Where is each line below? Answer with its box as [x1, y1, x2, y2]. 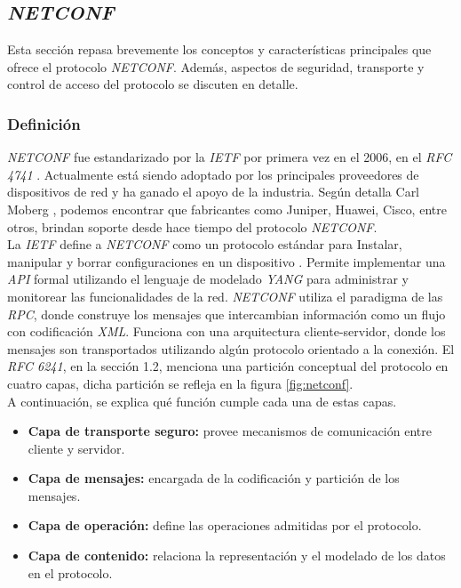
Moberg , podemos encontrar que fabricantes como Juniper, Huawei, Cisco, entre [7, 199, 447, 218]
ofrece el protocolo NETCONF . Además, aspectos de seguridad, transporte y [7, 57, 425, 76]
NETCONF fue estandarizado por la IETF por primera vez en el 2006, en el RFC [7, 148, 452, 166]
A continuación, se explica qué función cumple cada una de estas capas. [7, 391, 397, 410]
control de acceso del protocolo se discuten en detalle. [7, 75, 298, 93]
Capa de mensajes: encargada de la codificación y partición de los [28, 469, 400, 487]
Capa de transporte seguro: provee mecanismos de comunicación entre [28, 422, 432, 440]
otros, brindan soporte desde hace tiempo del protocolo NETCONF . [7, 217, 378, 236]
